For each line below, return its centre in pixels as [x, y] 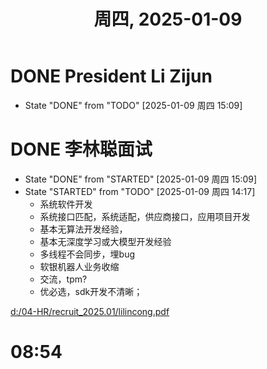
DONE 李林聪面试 [81, 149]
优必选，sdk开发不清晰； [91, 291]
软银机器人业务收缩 [79, 266]
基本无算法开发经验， [83, 229]
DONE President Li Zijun [111, 76]
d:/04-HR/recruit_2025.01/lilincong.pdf [90, 311]
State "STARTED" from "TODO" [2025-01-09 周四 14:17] [140, 191]
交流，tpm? [63, 279]
